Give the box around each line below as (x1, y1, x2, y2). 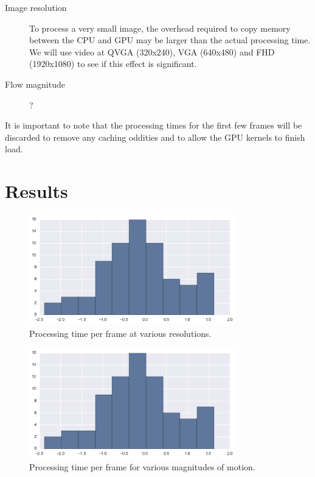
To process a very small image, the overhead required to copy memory (29, 21, 291, 34)
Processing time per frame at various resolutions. (29, 327, 212, 339)
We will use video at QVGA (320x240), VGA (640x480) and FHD (29, 45, 275, 58)
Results (5, 178, 68, 203)
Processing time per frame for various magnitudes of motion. (29, 461, 255, 473)
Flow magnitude (5, 77, 65, 90)
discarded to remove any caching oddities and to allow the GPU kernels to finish (5, 130, 305, 143)
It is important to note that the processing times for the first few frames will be (5, 119, 302, 132)
